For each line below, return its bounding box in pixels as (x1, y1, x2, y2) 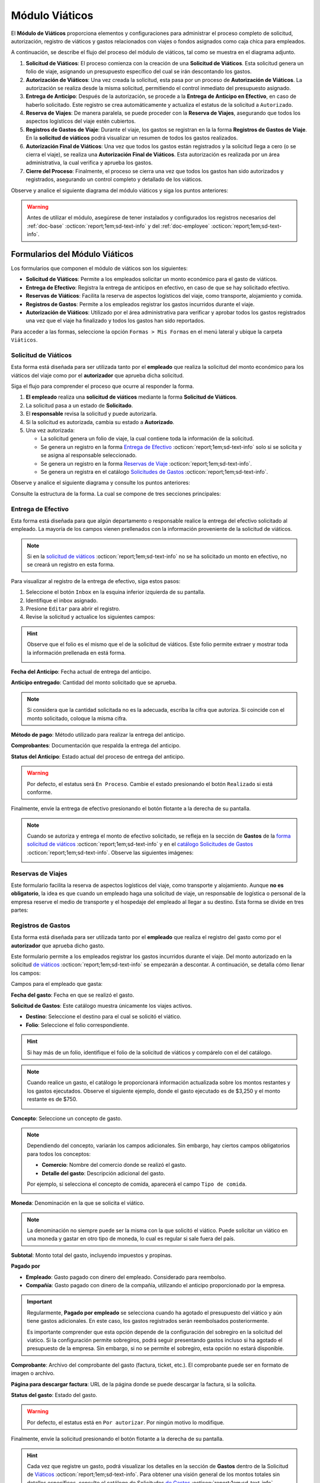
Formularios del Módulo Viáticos (11, 249, 134, 259)
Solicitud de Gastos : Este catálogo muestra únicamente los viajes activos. (11, 1003, 193, 1010)
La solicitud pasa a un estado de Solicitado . (25, 402, 133, 409)
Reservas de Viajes (11, 869, 68, 877)
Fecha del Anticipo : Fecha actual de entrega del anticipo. (11, 668, 152, 675)
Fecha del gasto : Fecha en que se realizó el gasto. (11, 991, 135, 998)
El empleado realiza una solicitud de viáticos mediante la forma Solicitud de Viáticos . (25, 393, 238, 400)
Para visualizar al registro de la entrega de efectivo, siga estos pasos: (11, 577, 181, 584)
